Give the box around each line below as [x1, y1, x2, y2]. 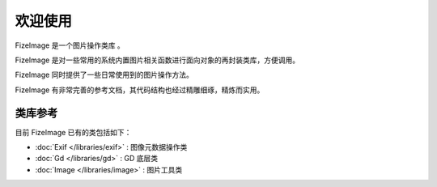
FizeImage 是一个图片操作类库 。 [15, 40, 125, 50]
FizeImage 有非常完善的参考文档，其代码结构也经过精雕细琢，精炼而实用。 [15, 85, 265, 95]
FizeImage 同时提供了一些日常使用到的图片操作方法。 [15, 70, 193, 80]
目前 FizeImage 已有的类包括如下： [15, 127, 132, 137]
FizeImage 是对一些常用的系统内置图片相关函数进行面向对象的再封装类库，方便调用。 [15, 55, 299, 65]
